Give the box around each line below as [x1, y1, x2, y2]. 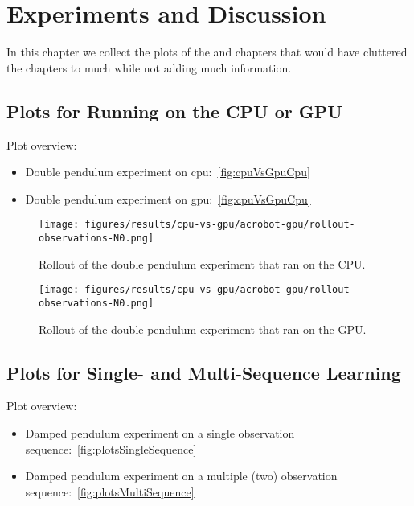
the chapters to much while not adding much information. [6, 59, 292, 76]
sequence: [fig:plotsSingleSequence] [25, 440, 197, 457]
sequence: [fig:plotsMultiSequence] [25, 483, 195, 500]
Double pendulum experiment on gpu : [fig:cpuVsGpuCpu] [25, 190, 311, 207]
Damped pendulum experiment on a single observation [25, 424, 295, 441]
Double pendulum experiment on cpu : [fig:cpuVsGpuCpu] [25, 163, 310, 180]
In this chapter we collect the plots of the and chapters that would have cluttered [6, 43, 408, 60]
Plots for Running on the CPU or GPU [6, 98, 342, 123]
